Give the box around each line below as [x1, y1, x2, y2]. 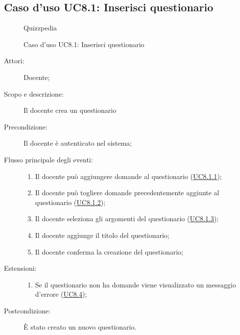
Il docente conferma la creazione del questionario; [35, 246, 184, 257]
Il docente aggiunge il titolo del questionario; [35, 230, 169, 240]
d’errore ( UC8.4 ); [35, 289, 87, 299]
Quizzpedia [24, 23, 57, 33]
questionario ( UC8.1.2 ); [35, 197, 106, 207]
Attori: [4, 55, 24, 66]
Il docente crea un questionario [24, 105, 117, 115]
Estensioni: [4, 263, 37, 273]
